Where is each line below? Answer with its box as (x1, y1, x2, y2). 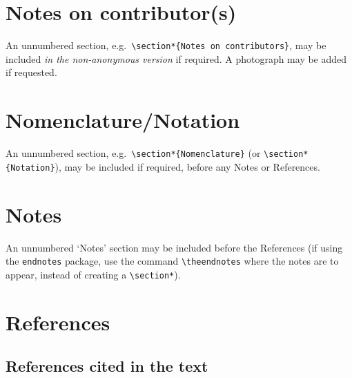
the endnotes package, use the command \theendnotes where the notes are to (6, 254, 339, 268)
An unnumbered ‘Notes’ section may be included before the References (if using (6, 240, 343, 254)
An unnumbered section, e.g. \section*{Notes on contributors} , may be (6, 38, 326, 53)
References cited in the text (6, 355, 208, 377)
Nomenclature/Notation (6, 106, 240, 134)
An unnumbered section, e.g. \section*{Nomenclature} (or (6, 146, 261, 160)
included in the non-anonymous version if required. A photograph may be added (6, 51, 347, 66)
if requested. (6, 65, 57, 79)
